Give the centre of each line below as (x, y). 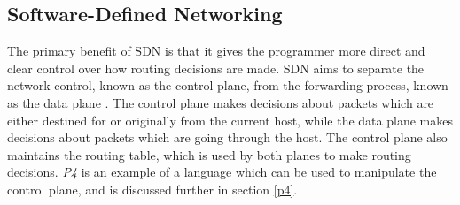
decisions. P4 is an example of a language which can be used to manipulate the (222, 172)
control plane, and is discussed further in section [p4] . (152, 189)
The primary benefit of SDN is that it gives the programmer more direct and (216, 51)
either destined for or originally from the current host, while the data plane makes (230, 120)
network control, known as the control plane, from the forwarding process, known (228, 85)
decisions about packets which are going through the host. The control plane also (227, 137)
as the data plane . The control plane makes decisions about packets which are (221, 102)
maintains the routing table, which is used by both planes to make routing (209, 154)
